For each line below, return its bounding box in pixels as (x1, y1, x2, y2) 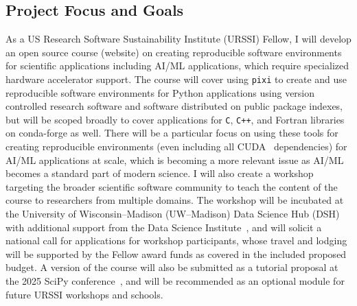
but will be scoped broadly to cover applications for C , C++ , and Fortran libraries (5, 112, 345, 126)
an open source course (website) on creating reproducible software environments (5, 45, 342, 59)
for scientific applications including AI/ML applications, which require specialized (5, 58, 349, 73)
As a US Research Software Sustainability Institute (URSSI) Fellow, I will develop (5, 32, 352, 46)
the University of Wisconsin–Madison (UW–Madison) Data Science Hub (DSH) (5, 207, 340, 221)
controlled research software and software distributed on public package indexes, (5, 99, 343, 113)
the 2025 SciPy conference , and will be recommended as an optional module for (5, 274, 345, 288)
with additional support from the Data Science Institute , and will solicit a (5, 220, 322, 234)
